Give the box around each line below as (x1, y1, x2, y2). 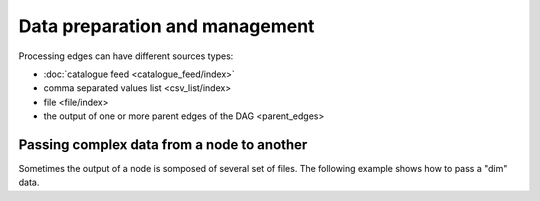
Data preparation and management (18, 15, 315, 37)
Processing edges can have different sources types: (18, 50, 234, 62)
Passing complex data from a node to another (18, 136, 308, 153)
